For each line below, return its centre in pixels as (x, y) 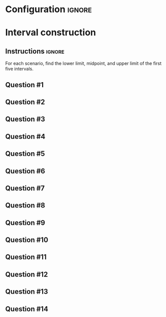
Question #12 (27, 274)
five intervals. (20, 69)
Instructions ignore (35, 51)
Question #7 (25, 188)
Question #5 (25, 154)
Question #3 (25, 119)
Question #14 (27, 309)
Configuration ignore (49, 9)
